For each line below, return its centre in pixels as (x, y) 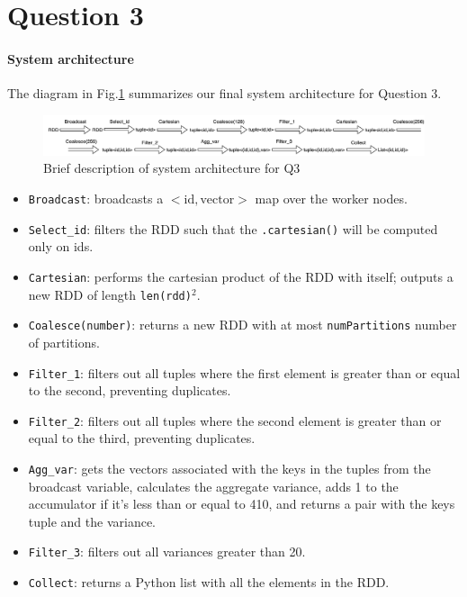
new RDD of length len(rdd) (110, 294)
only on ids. (61, 246)
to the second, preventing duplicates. (130, 390)
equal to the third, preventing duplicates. (142, 438)
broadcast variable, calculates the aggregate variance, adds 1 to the (213, 486)
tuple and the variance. (92, 521)
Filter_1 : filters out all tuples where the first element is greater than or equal (244, 372)
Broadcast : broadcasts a (96, 199)
